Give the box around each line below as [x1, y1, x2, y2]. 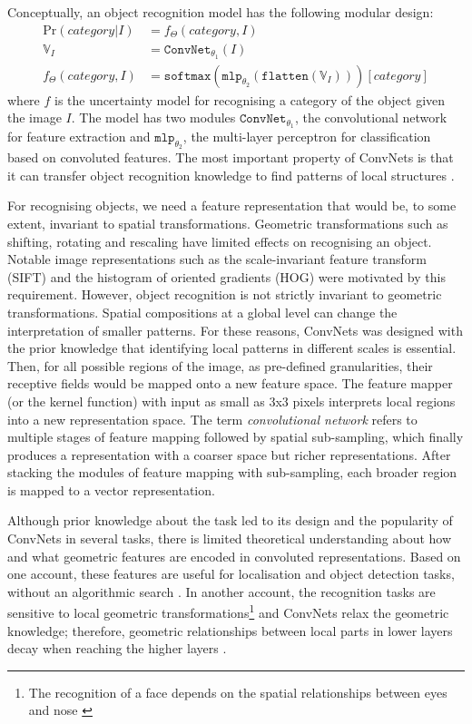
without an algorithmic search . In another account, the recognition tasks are [7, 582, 436, 601]
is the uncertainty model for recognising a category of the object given [54, 90, 446, 109]
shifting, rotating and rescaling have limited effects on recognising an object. [7, 231, 432, 250]
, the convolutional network [294, 108, 447, 127]
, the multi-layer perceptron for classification [182, 127, 431, 145]
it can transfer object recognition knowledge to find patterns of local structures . [7, 165, 455, 184]
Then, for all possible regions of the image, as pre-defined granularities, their [7, 356, 433, 375]
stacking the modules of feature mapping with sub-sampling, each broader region [7, 463, 457, 482]
